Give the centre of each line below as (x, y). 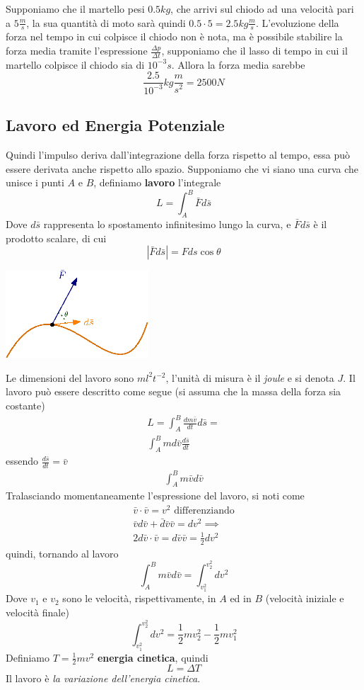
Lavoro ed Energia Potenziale (115, 125)
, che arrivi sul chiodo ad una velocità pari (262, 9)
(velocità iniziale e (305, 598)
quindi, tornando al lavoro (62, 553)
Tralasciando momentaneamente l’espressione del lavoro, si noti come (155, 496)
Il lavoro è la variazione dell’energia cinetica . (103, 678)
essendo (22, 461)
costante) (25, 405)
